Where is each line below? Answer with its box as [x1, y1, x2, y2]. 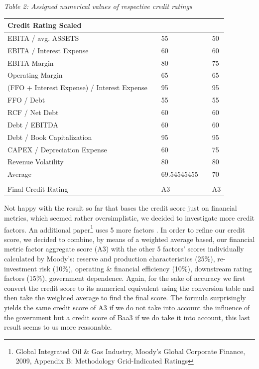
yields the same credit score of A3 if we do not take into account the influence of [4, 302, 250, 312]
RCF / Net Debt [7, 107, 59, 117]
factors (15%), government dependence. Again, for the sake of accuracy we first [4, 273, 246, 283]
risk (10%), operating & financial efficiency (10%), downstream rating [39, 263, 252, 273]
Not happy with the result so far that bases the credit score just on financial [4, 203, 237, 213]
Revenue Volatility [7, 156, 64, 167]
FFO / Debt [7, 95, 45, 105]
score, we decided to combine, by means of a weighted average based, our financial [4, 234, 255, 244]
